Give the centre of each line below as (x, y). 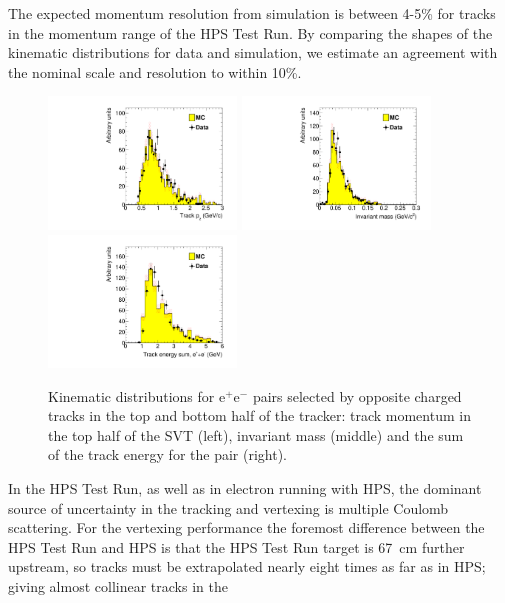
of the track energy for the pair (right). (167, 454)
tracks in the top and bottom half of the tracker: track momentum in (259, 415)
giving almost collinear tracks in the (118, 586)
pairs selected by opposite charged (357, 395)
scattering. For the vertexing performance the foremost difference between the (246, 527)
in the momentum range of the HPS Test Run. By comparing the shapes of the (250, 32)
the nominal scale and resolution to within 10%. (155, 71)
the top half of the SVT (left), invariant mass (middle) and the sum (256, 434)
